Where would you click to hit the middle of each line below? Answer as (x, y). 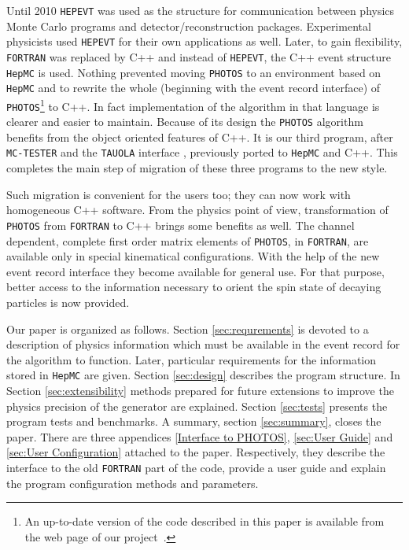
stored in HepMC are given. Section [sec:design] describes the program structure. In (203, 375)
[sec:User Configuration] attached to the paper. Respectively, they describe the (196, 452)
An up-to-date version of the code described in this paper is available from (204, 521)
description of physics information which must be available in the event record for (203, 344)
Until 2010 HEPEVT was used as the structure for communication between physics (201, 10)
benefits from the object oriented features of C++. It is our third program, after (200, 137)
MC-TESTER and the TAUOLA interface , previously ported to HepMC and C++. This (202, 152)
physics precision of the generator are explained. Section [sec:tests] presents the (197, 406)
